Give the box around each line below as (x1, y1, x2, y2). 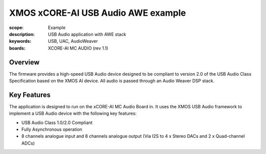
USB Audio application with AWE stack (48, 31, 127, 37)
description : (9, 31, 35, 37)
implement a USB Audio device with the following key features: (9, 111, 137, 117)
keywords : (9, 38, 32, 44)
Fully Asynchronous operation (21, 126, 82, 132)
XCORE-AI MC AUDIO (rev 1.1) (48, 45, 108, 51)
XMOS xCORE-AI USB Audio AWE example (9, 7, 186, 18)
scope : (9, 25, 24, 31)
